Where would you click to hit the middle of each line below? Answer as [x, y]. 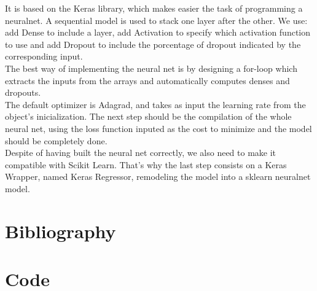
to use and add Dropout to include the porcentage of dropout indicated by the [153, 44]
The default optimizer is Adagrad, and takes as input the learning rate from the [155, 104]
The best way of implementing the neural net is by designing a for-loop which [151, 68]
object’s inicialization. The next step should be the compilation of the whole [148, 116]
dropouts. [23, 92]
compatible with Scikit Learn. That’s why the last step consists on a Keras [146, 164]
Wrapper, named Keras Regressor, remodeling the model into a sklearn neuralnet [158, 177]
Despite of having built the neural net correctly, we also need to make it [141, 153]
